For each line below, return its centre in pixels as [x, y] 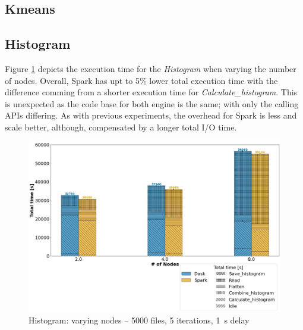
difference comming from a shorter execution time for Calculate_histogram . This [151, 92]
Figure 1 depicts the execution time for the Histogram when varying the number [151, 68]
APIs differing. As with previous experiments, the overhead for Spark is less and [151, 115]
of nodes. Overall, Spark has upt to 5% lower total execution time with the [141, 80]
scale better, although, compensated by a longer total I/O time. [121, 127]
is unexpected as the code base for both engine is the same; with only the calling [152, 103]
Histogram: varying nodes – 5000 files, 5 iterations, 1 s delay [139, 320]
